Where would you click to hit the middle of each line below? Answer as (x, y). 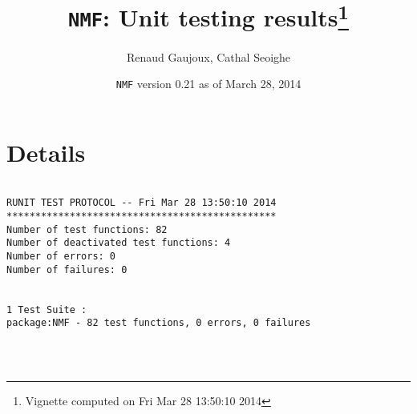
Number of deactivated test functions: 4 (119, 243)
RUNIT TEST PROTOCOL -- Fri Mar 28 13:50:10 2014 (142, 203)
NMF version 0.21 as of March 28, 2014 (208, 84)
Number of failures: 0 (67, 269)
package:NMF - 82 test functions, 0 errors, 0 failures (159, 323)
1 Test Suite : (47, 309)
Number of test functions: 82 (87, 229)
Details (46, 152)
